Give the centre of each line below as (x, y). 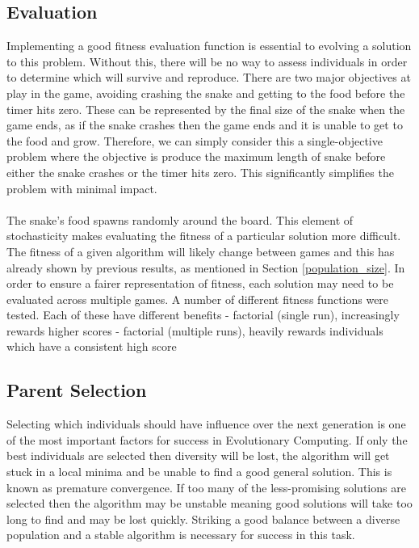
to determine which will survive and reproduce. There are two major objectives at (209, 77)
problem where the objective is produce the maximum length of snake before (196, 156)
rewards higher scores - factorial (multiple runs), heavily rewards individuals (195, 330)
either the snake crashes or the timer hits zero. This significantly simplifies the (200, 172)
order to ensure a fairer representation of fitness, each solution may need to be (200, 283)
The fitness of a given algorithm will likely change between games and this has (201, 251)
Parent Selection (77, 390)
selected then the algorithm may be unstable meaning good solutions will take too (209, 503)
